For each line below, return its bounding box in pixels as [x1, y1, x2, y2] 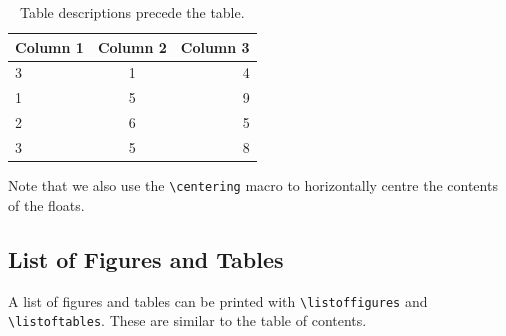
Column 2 [97, 36, 167, 57]
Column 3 [180, 36, 250, 57]
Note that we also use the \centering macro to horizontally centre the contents [8, 175, 498, 196]
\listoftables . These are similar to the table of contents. [8, 310, 367, 331]
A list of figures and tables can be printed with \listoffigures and [8, 290, 428, 311]
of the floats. [8, 194, 85, 215]
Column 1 [15, 36, 84, 57]
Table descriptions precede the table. [20, 2, 245, 22]
